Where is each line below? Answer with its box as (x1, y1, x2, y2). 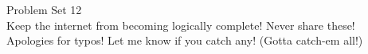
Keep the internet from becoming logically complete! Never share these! (6, 16, 355, 33)
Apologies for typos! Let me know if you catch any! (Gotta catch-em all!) (6, 32, 363, 49)
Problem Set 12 (6, 2, 82, 17)
